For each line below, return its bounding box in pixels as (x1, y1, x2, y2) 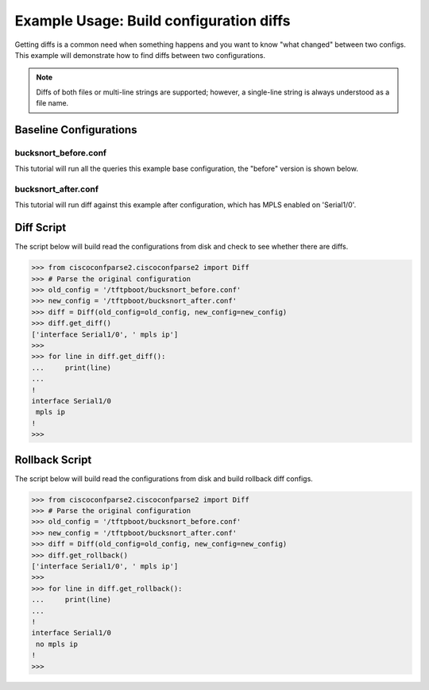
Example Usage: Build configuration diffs (14, 12, 291, 29)
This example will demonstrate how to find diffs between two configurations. (14, 50, 266, 60)
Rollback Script (14, 453, 92, 466)
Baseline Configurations (14, 123, 137, 137)
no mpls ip (36, 639, 79, 649)
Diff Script (14, 221, 67, 234)
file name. (36, 98, 69, 108)
